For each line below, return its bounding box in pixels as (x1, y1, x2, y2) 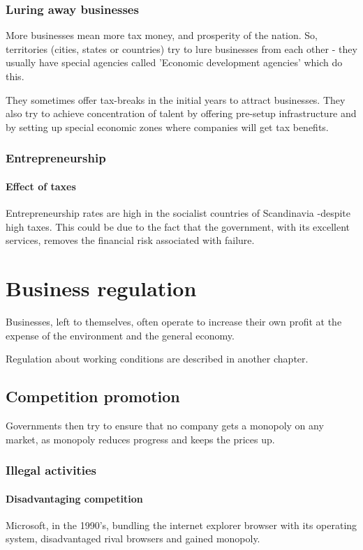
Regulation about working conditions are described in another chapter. (6, 351, 309, 366)
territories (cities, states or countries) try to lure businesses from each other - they (6, 41, 357, 56)
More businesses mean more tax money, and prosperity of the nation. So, (6, 28, 318, 43)
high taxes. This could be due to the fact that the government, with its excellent (6, 219, 350, 234)
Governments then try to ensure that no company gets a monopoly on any (6, 418, 324, 432)
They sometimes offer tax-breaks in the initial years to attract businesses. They (6, 92, 346, 107)
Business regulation (6, 273, 197, 302)
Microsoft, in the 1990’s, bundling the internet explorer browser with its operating (6, 517, 357, 532)
